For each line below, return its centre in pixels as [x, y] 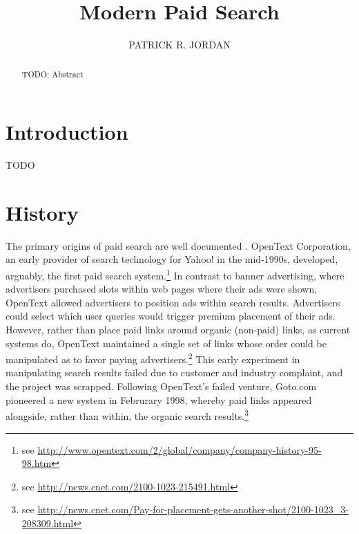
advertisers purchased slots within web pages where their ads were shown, [162, 289]
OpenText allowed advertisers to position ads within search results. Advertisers [173, 302]
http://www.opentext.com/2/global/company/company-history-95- [179, 449]
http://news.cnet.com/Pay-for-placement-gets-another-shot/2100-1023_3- [193, 509]
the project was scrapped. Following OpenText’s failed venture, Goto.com [161, 386]
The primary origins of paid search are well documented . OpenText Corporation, [178, 245]
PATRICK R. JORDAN [179, 45]
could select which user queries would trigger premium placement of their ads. [171, 316]
